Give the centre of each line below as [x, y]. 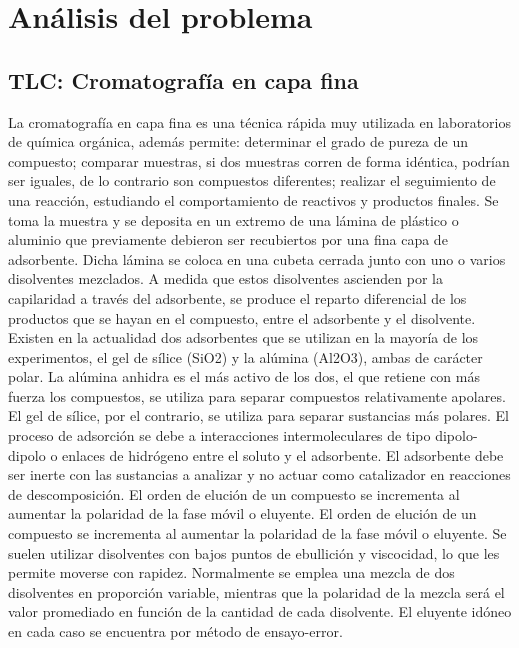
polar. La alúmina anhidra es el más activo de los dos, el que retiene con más [244, 376]
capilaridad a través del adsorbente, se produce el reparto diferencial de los [237, 297]
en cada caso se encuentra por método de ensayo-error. [175, 631]
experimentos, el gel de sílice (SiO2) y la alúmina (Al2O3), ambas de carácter [245, 356]
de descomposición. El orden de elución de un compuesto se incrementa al [234, 493]
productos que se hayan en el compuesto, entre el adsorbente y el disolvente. [242, 317]
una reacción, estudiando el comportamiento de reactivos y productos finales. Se [253, 199]
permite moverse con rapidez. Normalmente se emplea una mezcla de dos [231, 572]
